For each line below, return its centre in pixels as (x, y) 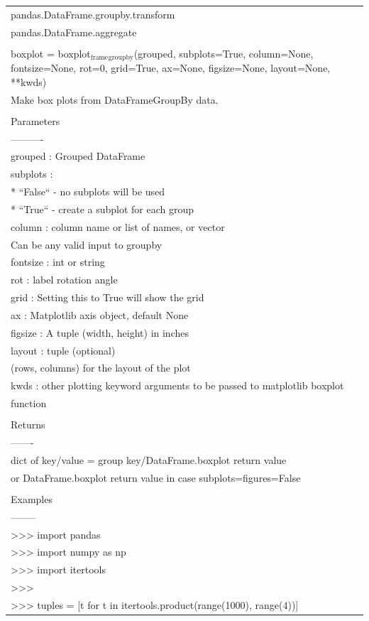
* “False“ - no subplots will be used (88, 191)
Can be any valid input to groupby (87, 244)
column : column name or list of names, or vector (118, 226)
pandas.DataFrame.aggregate (74, 32)
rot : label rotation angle (64, 280)
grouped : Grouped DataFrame (78, 156)
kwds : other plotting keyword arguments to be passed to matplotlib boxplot (177, 385)
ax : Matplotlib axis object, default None (100, 314)
